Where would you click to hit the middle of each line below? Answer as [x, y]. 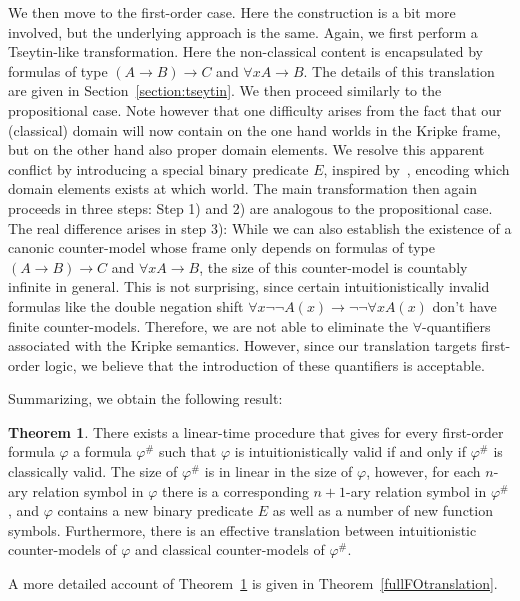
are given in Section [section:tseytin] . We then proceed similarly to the [225, 90]
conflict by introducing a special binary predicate [158, 168]
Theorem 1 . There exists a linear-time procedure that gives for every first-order [256, 431]
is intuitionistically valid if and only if [350, 451]
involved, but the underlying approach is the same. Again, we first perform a [243, 31]
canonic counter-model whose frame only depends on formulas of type [221, 247]
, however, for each [423, 471]
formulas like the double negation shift [126, 305]
